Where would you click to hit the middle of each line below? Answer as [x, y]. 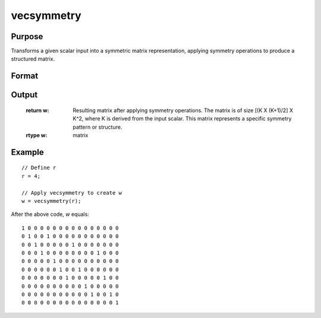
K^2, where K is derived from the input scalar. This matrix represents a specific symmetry [182, 119]
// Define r [39, 168]
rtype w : [37, 135]
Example [27, 152]
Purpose [27, 36]
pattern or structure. [97, 127]
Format [25, 76]
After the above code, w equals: [50, 214]
